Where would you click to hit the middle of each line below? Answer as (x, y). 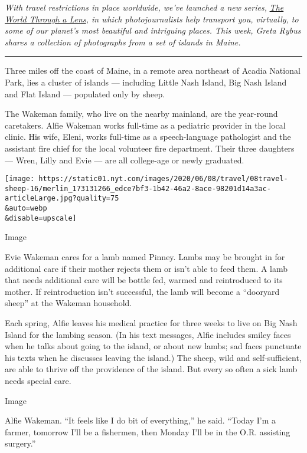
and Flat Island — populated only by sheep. (85, 93)
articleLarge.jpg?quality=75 (62, 198)
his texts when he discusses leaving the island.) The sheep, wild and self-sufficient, (153, 357)
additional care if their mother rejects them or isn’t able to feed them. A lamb (146, 268)
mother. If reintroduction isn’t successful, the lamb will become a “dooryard (142, 291)
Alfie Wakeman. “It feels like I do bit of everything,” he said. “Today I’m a (141, 420)
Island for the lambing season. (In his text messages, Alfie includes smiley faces (148, 334)
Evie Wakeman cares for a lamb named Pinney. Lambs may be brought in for (145, 257)
